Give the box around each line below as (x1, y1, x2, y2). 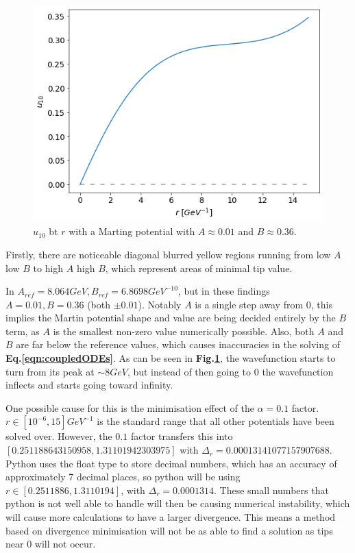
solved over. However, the (5, 429, 112, 443)
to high (33, 260, 64, 275)
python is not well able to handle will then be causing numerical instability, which (5, 496, 350, 511)
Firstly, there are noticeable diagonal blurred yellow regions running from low (5, 247, 331, 261)
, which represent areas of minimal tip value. (105, 260, 293, 275)
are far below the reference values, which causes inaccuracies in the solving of (16, 337, 340, 352)
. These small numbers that (214, 482, 329, 497)
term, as (5, 323, 40, 338)
